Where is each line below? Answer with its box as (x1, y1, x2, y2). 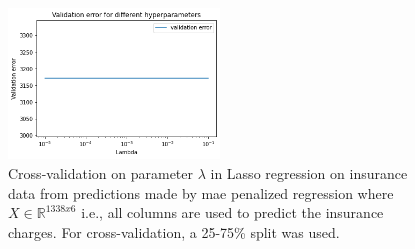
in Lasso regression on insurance (210, 162, 408, 183)
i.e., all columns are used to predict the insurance (81, 202, 384, 223)
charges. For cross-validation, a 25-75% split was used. (8, 221, 340, 242)
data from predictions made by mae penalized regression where (8, 182, 394, 203)
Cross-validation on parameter (8, 162, 193, 183)
